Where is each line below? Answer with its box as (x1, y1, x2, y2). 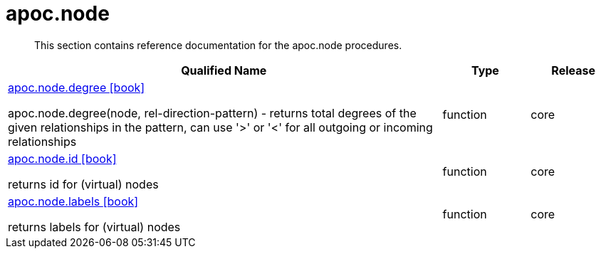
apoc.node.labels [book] (8, 194, 139, 208)
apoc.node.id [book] (8, 151, 117, 166)
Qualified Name (181, 63, 267, 78)
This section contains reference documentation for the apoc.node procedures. (34, 38, 402, 51)
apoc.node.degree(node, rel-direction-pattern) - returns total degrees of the (8, 105, 417, 120)
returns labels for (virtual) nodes (8, 219, 181, 234)
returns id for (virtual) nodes (8, 176, 159, 191)
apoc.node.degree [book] (8, 80, 145, 95)
